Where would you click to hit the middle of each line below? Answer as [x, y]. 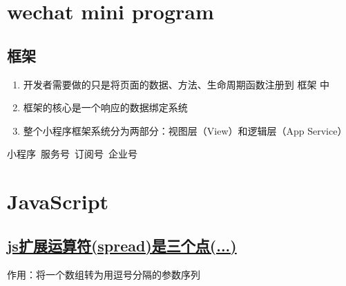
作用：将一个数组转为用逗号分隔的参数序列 [104, 274]
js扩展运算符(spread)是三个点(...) [122, 245]
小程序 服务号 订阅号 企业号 [72, 154]
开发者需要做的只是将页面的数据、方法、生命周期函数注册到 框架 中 [176, 84]
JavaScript [58, 201]
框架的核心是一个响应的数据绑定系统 [105, 107]
